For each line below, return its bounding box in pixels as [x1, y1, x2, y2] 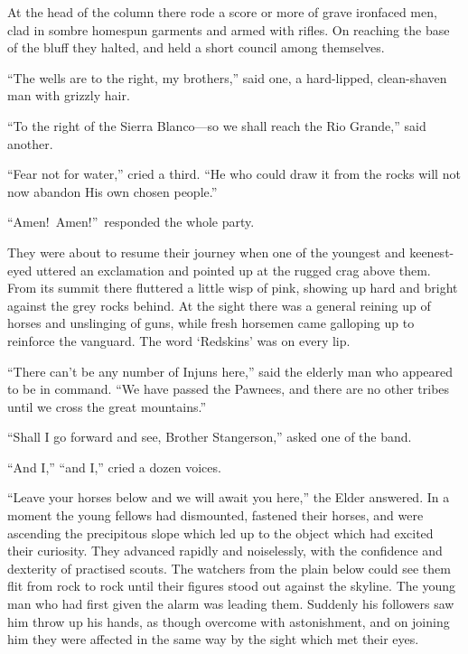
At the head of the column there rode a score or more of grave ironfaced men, [7, 3, 437, 21]
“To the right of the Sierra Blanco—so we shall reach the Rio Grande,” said [7, 116, 426, 135]
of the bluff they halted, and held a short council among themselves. [7, 38, 385, 57]
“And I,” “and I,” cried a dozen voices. [7, 457, 221, 476]
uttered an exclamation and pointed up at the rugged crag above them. [35, 260, 431, 279]
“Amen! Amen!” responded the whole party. [7, 212, 255, 231]
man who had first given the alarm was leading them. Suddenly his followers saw [7, 594, 454, 613]
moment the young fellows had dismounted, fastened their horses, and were [7, 506, 424, 525]
